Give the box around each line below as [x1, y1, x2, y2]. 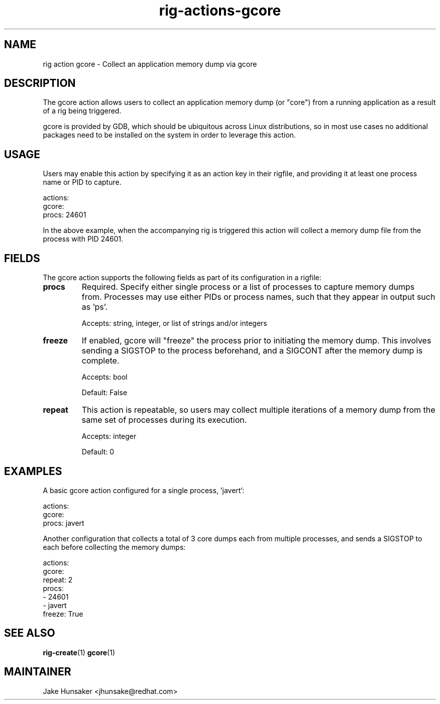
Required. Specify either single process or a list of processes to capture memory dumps [81, 282, 415, 292]
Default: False [81, 388, 128, 397]
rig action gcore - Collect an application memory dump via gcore [43, 59, 257, 68]
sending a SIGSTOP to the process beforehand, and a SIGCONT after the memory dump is [81, 345, 423, 356]
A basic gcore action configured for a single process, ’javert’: [43, 486, 245, 495]
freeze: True [43, 609, 83, 618]
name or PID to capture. [43, 178, 122, 187]
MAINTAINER [4, 665, 71, 678]
